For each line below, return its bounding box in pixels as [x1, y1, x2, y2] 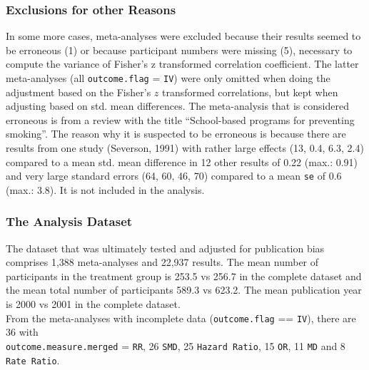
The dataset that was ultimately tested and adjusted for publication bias [6, 240, 325, 255]
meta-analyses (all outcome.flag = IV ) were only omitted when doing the [6, 71, 330, 85]
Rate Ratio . [6, 352, 60, 367]
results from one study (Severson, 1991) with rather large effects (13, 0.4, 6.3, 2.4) [6, 140, 364, 155]
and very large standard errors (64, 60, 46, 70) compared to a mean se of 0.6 [6, 168, 342, 183]
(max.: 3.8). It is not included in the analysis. [6, 182, 205, 197]
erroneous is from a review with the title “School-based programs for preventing [6, 112, 355, 127]
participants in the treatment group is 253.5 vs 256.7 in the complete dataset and [6, 268, 362, 283]
